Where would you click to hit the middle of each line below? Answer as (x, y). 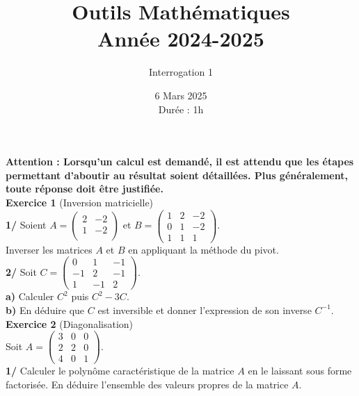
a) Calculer (30, 296)
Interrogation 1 (181, 72)
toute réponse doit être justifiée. (85, 189)
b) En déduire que (45, 310)
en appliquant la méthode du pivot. (204, 249)
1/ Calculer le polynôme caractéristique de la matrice (120, 371)
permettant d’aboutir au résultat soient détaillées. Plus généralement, (177, 175)
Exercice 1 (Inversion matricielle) (80, 202)
